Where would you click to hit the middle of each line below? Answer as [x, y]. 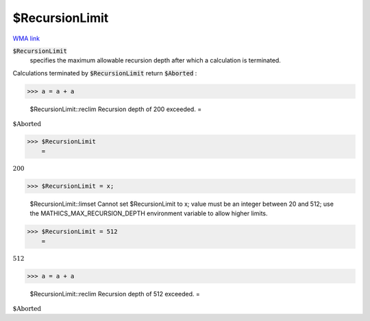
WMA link [26, 38]
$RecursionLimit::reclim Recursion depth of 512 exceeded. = [115, 294]
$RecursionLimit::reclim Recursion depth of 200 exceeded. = [116, 109]
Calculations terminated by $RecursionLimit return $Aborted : [105, 73]
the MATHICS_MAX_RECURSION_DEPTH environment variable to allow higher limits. [149, 213]
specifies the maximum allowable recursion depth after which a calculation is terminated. [155, 60]
